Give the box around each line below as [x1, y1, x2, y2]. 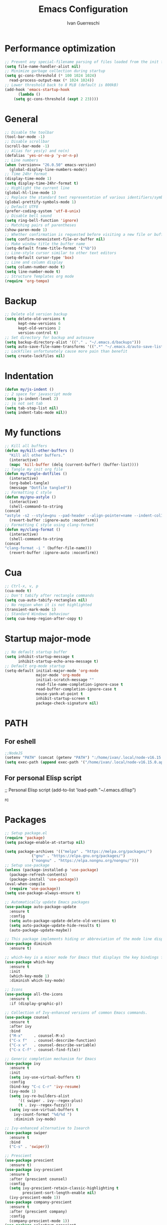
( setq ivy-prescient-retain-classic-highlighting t [9, 1186, 119, 1191]
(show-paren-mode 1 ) [4, 227, 48, 232]
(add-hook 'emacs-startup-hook [4, 87, 70, 92]
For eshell [4, 737, 36, 746]
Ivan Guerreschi [66, 20, 100, 26]
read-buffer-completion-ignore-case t [36, 687, 117, 692]
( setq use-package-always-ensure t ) [4, 891, 81, 896]
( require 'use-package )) [9, 886, 61, 891]
